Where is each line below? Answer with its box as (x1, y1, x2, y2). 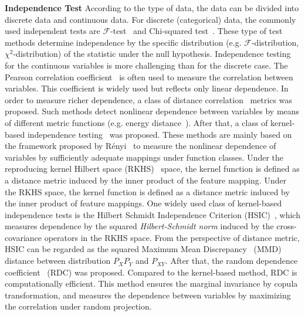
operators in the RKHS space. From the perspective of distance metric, (44, 231, 300, 243)
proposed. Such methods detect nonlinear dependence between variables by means (5, 105, 300, 117)
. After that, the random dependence (165, 254, 298, 267)
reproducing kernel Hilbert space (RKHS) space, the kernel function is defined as (5, 162, 300, 175)
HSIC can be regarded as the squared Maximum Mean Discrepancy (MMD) (5, 243, 282, 255)
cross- (276, 220, 297, 232)
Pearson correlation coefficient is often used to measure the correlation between (5, 70, 293, 83)
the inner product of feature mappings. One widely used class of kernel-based (5, 197, 282, 209)
